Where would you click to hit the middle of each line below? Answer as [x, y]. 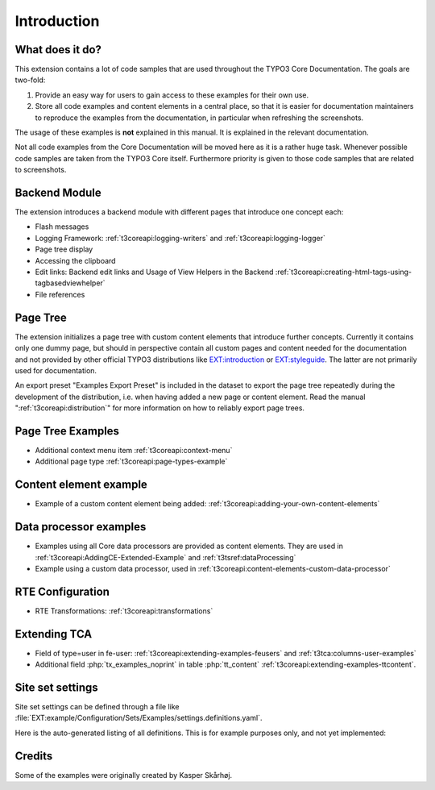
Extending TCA [54, 634]
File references [60, 294]
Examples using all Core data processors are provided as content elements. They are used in [189, 546]
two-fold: [30, 80]
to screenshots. [41, 170]
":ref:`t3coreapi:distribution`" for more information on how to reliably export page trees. [160, 408]
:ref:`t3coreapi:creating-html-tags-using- [344, 272]
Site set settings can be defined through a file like [97, 707]
